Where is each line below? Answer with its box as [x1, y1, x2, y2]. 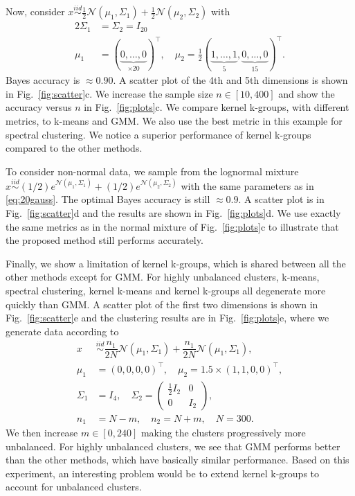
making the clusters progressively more [140, 425, 306, 440]
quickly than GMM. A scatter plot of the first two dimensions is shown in [6, 296, 318, 311]
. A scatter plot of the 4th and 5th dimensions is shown [113, 73, 348, 87]
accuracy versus [6, 100, 72, 114]
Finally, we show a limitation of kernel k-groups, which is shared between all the [6, 256, 346, 270]
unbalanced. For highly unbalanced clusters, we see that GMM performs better [6, 439, 340, 453]
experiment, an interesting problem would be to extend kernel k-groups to [6, 466, 320, 480]
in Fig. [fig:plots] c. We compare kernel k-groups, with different [84, 100, 349, 114]
